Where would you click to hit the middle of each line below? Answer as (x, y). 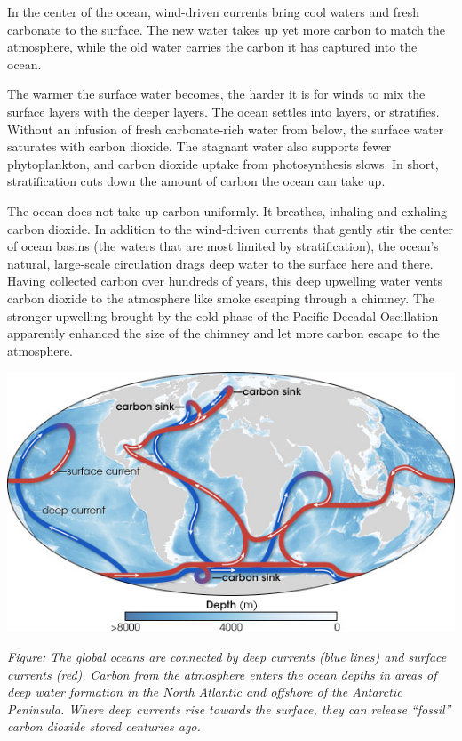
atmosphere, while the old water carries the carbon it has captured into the (212, 47)
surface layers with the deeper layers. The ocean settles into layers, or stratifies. (223, 111)
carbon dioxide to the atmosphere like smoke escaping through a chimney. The (221, 298)
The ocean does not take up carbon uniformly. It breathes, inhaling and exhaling (227, 210)
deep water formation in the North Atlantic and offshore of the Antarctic (205, 692)
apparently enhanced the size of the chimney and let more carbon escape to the (223, 333)
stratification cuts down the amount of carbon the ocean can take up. (196, 181)
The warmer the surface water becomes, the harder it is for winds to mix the (216, 94)
